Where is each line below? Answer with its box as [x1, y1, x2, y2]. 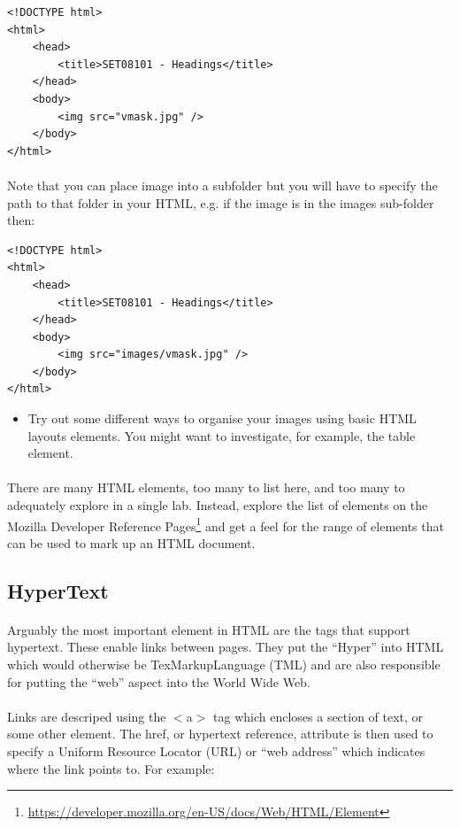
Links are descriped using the [7, 707, 166, 725]
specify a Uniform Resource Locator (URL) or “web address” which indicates [7, 742, 425, 760]
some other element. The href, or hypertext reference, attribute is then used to [7, 724, 433, 743]
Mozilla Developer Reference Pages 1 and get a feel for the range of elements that [7, 514, 444, 535]
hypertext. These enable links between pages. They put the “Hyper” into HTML [7, 638, 444, 656]
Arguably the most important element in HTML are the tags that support [7, 620, 410, 638]
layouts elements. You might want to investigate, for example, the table [27, 426, 416, 444]
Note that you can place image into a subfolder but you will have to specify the [7, 175, 438, 194]
